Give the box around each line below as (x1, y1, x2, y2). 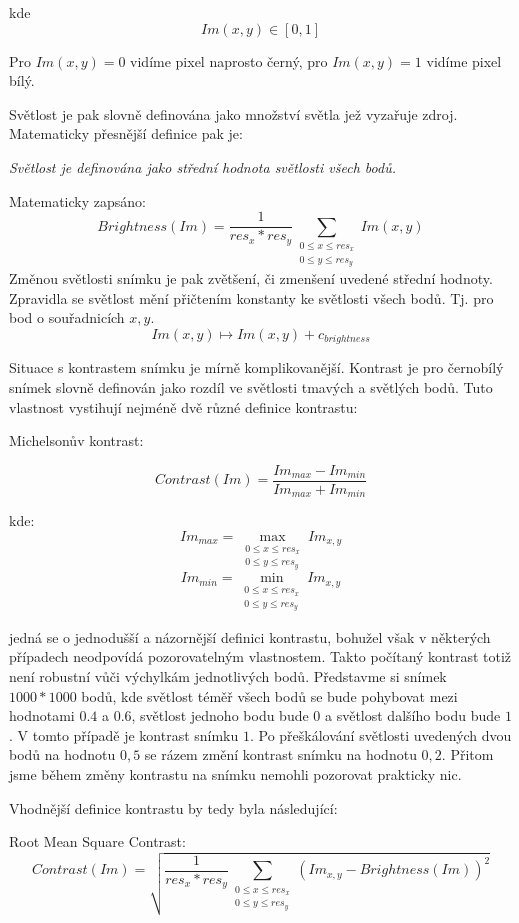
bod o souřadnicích (9, 307, 125, 328)
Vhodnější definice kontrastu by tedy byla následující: (9, 797, 338, 818)
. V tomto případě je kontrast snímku (9, 724, 239, 745)
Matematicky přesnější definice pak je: (9, 123, 243, 144)
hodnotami (9, 705, 75, 726)
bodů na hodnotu (9, 744, 116, 765)
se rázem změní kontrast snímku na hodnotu (144, 744, 417, 765)
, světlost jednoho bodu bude (131, 705, 309, 726)
